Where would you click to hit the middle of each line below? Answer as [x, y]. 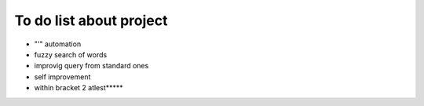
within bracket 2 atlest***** [79, 88]
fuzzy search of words [71, 54]
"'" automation [58, 44]
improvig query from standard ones [91, 66]
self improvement [62, 77]
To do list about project [91, 20]
